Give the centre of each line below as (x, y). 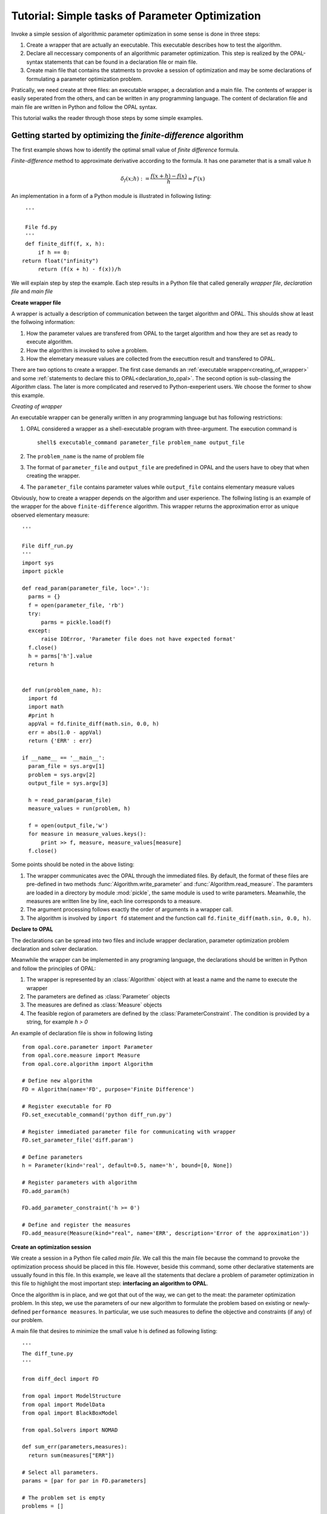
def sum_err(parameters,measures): (75, 1447)
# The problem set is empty (64, 1498)
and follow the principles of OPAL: (54, 968)
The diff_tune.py (48, 1354)
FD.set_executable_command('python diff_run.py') (97, 1115)
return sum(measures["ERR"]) (71, 1455)
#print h (41, 715)
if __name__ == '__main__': (64, 758)
